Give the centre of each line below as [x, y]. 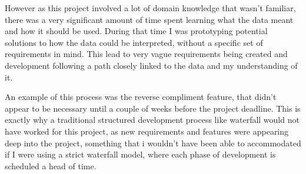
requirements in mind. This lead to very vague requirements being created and [146, 54]
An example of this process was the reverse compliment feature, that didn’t [141, 97]
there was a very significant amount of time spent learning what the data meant [149, 19]
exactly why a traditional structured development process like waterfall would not [152, 120]
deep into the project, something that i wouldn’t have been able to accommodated [153, 143]
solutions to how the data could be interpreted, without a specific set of [134, 42]
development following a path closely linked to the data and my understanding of [151, 65]
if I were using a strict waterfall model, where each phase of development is [140, 154]
